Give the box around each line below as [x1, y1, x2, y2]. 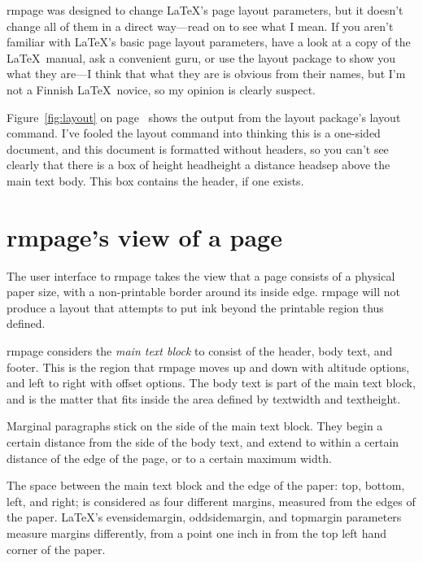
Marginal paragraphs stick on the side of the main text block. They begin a [7, 417, 383, 434]
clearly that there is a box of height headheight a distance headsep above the [7, 156, 390, 173]
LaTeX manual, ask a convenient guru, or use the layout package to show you [7, 49, 396, 66]
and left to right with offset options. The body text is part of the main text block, [7, 374, 416, 391]
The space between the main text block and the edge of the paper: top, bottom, [7, 477, 405, 494]
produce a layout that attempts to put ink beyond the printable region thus [7, 299, 384, 316]
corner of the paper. [7, 540, 106, 557]
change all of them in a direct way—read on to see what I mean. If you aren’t [7, 17, 394, 34]
